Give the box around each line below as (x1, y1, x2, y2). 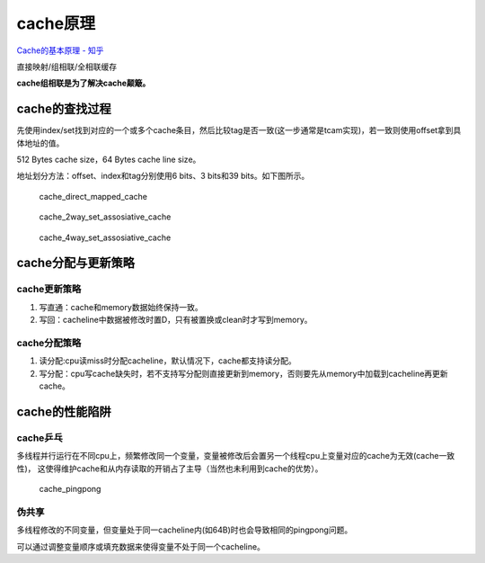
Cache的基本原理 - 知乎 (16, 45, 104, 56)
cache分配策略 (16, 336, 82, 349)
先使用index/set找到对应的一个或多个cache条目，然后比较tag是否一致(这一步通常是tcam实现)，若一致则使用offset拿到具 (16, 125, 462, 136)
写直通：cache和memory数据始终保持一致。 (39, 301, 203, 312)
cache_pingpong (39, 483, 101, 494)
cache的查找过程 (16, 102, 111, 117)
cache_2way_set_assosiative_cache (39, 211, 172, 222)
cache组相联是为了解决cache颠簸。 (16, 77, 151, 89)
